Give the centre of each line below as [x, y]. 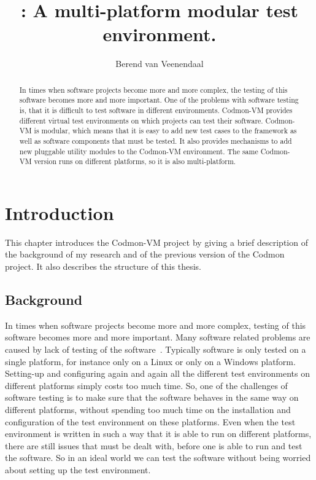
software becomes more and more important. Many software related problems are [158, 337]
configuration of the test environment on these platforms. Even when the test [150, 421]
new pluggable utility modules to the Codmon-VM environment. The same [139, 151]
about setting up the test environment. [78, 470]
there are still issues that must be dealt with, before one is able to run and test [154, 445]
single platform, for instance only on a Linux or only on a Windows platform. [150, 361]
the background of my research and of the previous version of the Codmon [145, 254]
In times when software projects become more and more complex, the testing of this [153, 89]
